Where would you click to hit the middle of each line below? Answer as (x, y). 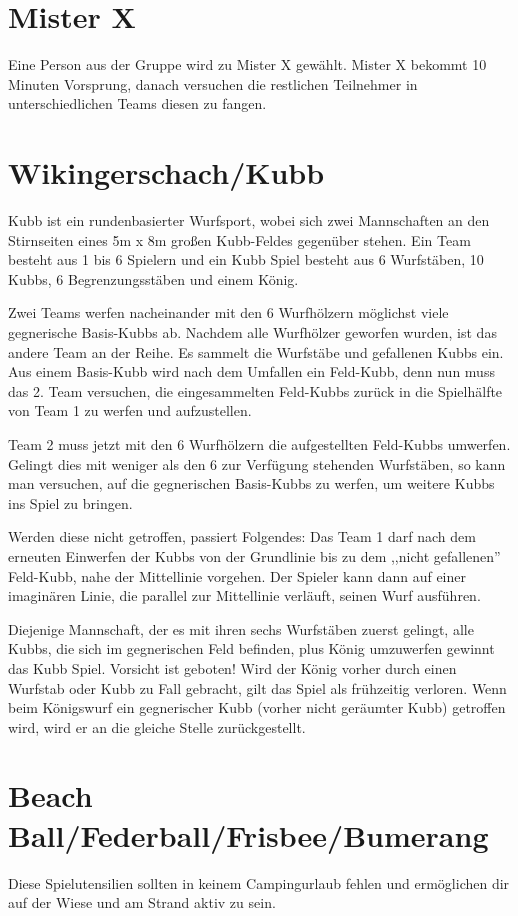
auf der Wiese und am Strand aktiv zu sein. (142, 902)
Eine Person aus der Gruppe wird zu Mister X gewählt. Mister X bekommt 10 (247, 64)
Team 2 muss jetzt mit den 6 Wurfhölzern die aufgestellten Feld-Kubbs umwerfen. (259, 443)
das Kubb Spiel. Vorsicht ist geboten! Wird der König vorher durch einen (232, 667)
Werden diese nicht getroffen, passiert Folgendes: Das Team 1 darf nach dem (242, 536)
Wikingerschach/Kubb (166, 172)
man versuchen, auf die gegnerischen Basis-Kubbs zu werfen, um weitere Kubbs (251, 483)
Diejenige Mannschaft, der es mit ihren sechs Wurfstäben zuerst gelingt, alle (241, 628)
